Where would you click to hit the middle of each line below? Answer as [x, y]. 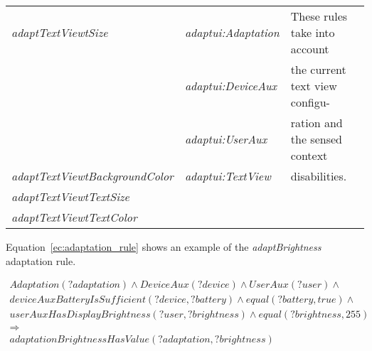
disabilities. [319, 176]
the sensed [316, 139]
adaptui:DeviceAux [231, 86]
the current [318, 69]
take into [313, 32]
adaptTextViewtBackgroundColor [92, 176]
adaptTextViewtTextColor [74, 217]
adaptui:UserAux [226, 139]
